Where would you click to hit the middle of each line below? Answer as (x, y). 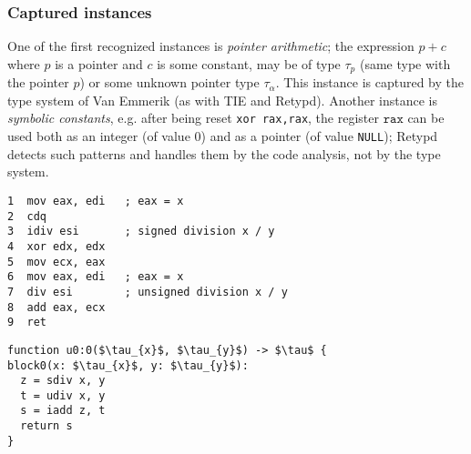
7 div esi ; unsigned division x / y (148, 292)
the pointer (38, 82)
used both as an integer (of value (99, 136)
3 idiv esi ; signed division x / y (141, 232)
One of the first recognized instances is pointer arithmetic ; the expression (211, 46)
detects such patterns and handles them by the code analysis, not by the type (224, 153)
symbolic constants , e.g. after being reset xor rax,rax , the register (193, 118)
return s (46, 426)
